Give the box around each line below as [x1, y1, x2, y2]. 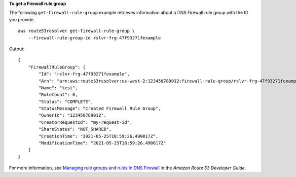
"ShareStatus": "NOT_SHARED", [38, 126, 112, 132]
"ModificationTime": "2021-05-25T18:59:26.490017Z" [38, 141, 166, 146]
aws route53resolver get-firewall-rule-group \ [18, 28, 135, 34]
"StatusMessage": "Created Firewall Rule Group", [38, 106, 161, 111]
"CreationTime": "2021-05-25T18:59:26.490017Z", [38, 133, 159, 139]
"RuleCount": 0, [38, 92, 78, 98]
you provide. [9, 16, 35, 22]
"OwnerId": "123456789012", [38, 112, 107, 118]
